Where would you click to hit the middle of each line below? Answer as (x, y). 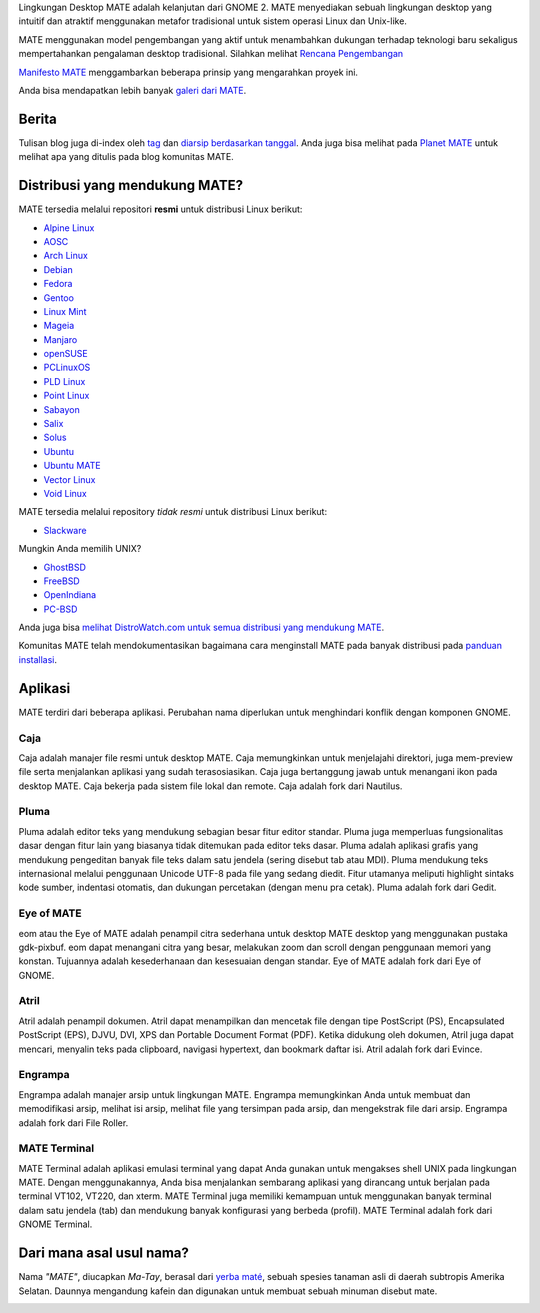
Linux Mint (65, 311)
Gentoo (59, 297)
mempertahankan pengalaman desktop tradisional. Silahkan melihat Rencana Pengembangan (211, 54)
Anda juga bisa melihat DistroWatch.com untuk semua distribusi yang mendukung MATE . (201, 627)
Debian (58, 269)
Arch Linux (66, 256)
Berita (37, 118)
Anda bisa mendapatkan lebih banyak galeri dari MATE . (132, 90)
